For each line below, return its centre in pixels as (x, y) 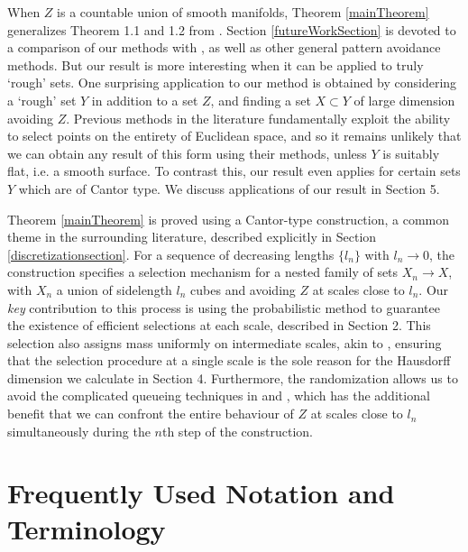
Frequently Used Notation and (201, 493)
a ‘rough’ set (42, 100)
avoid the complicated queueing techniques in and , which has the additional (219, 396)
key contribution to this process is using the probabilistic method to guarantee (224, 307)
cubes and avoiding (243, 289)
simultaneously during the (79, 431)
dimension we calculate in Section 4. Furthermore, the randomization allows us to (233, 377)
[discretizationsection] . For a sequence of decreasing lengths (171, 254)
